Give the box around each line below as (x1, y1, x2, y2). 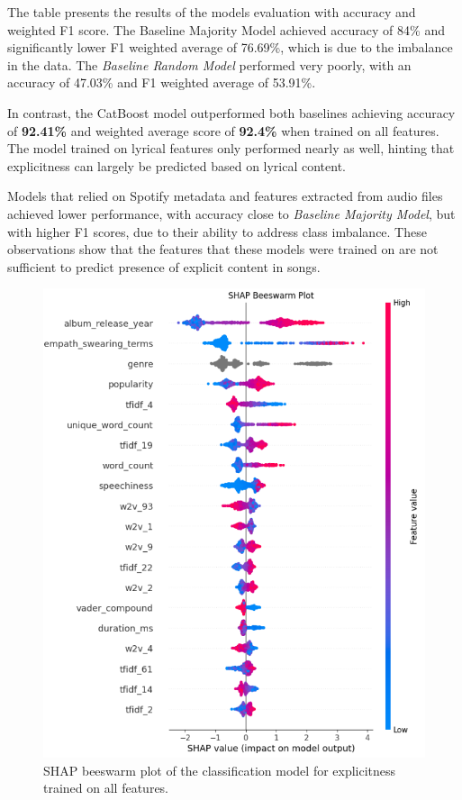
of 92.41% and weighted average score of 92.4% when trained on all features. (7, 121, 439, 140)
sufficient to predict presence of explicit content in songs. (7, 257, 321, 276)
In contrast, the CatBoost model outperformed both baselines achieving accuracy (7, 103, 456, 122)
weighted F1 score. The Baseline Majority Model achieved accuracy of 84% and (7, 20, 445, 39)
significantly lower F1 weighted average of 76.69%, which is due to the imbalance (7, 38, 453, 57)
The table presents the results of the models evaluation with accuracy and (7, 3, 416, 21)
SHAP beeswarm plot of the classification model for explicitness (43, 760, 396, 779)
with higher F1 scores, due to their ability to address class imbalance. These (7, 222, 427, 241)
